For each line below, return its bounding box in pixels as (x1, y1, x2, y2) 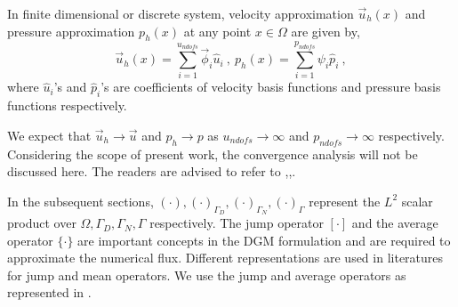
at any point (183, 21, 252, 40)
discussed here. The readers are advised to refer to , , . (7, 162, 296, 181)
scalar (401, 191, 433, 210)
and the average (351, 214, 438, 232)
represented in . (7, 283, 92, 302)
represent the (309, 191, 381, 210)
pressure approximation (7, 21, 135, 40)
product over (7, 214, 76, 232)
